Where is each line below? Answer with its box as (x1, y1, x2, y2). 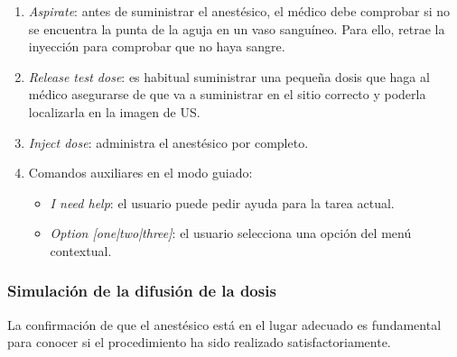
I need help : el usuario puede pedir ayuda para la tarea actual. (50, 193, 395, 212)
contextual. (50, 241, 112, 260)
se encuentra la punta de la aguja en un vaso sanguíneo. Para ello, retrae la (28, 19, 445, 38)
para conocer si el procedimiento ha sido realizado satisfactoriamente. (7, 333, 391, 352)
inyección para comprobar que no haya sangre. (28, 37, 285, 56)
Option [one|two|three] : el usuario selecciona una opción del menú (50, 224, 412, 243)
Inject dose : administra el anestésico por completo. (28, 133, 309, 151)
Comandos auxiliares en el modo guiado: (28, 163, 253, 182)
